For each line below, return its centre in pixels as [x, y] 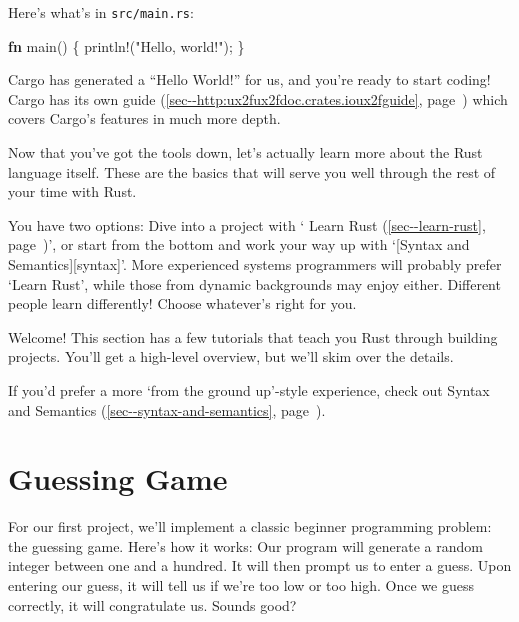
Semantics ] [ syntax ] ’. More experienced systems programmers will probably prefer [255, 264]
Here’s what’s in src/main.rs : [101, 12]
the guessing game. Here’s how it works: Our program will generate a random [245, 545]
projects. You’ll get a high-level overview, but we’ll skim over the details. [231, 356]
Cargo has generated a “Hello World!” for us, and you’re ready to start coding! [249, 79]
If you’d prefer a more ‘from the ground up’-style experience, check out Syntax [249, 389]
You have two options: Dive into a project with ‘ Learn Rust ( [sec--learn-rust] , [247, 224]
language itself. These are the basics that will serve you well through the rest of [252, 171]
